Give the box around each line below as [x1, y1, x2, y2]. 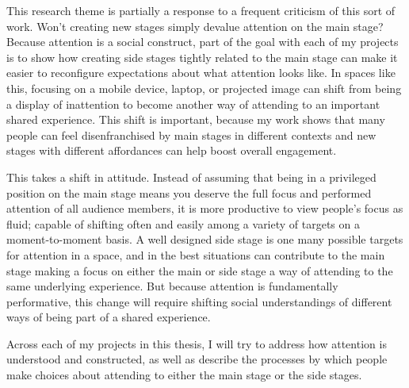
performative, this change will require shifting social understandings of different [6, 293, 392, 309]
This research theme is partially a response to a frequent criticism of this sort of [6, 2, 396, 18]
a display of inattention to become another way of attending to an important [6, 95, 380, 112]
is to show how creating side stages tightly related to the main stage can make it [6, 48, 398, 65]
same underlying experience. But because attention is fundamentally [6, 278, 338, 294]
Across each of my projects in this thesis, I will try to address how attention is [6, 335, 387, 352]
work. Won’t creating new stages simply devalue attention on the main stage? [6, 17, 384, 34]
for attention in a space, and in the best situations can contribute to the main [6, 246, 385, 263]
